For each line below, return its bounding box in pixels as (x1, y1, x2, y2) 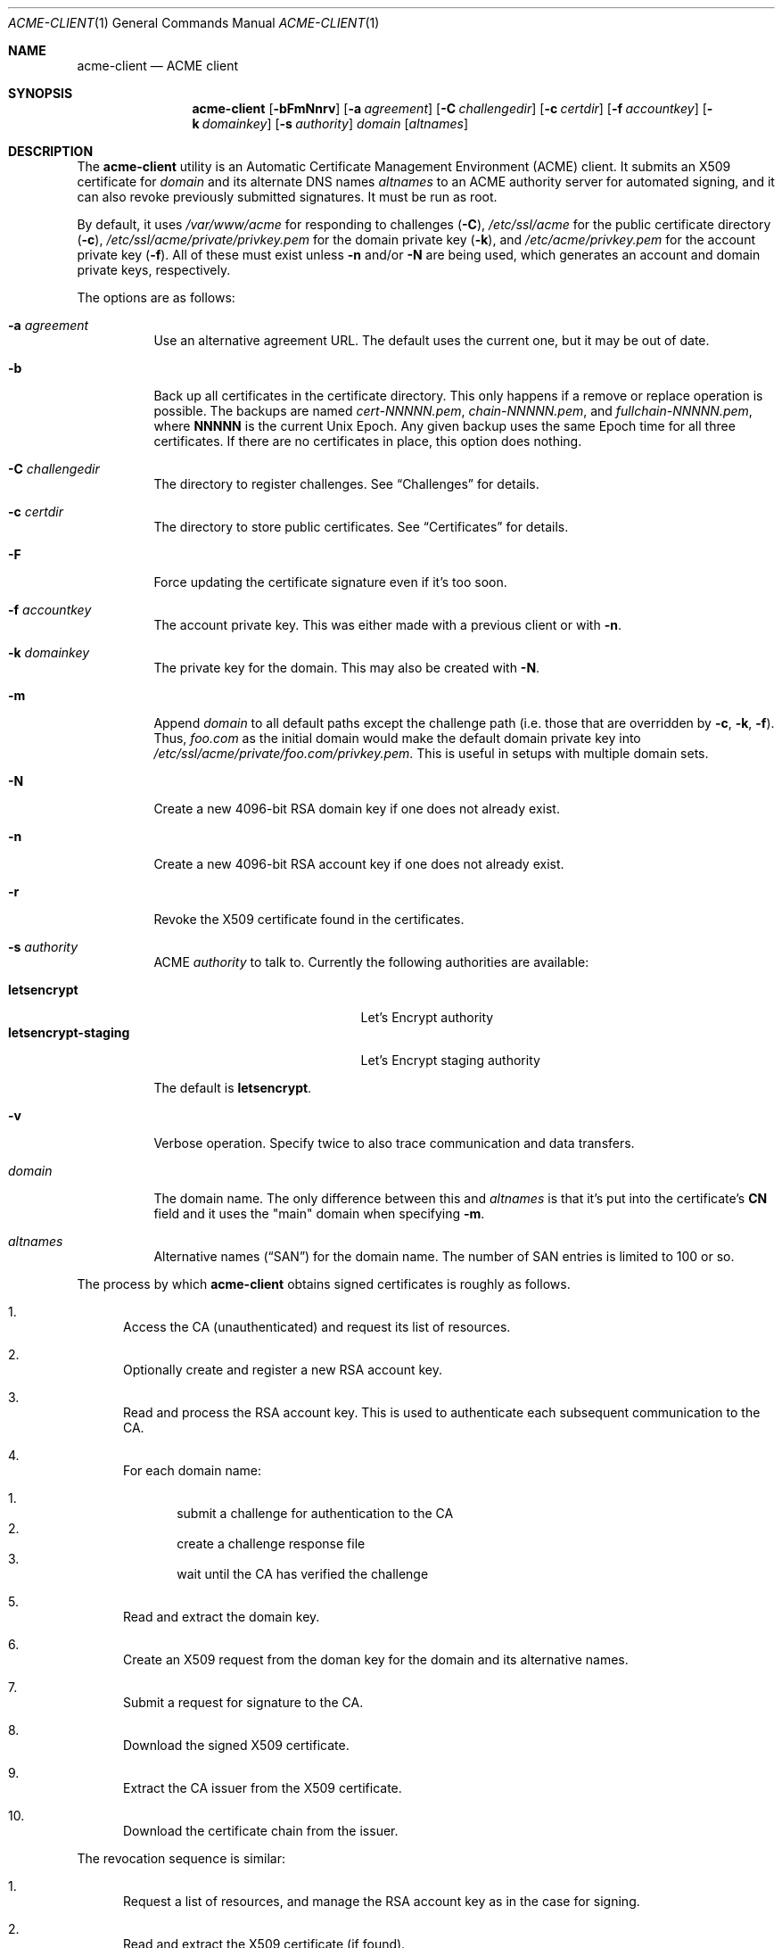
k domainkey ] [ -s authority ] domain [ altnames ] (192, 116, 469, 131)
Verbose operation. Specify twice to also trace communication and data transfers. (153, 1135, 635, 1151)
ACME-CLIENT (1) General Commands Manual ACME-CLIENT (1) (8, 15, 380, 30)
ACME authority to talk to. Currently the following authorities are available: (153, 954, 589, 970)
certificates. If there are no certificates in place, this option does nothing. (153, 433, 582, 449)
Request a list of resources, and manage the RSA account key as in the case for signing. (123, 1894, 640, 1909)
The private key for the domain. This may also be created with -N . (153, 660, 540, 675)
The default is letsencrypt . (153, 1080, 312, 1095)
